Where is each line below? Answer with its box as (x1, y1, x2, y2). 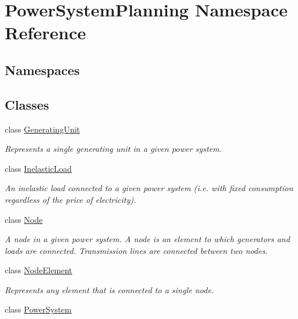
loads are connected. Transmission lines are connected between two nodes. (5, 244, 268, 256)
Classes (5, 95, 49, 113)
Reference (5, 21, 86, 45)
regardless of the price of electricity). (5, 193, 137, 205)
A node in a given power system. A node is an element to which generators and (5, 233, 290, 245)
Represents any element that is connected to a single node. (5, 283, 214, 296)
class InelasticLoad (5, 162, 72, 174)
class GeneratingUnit (5, 123, 80, 135)
